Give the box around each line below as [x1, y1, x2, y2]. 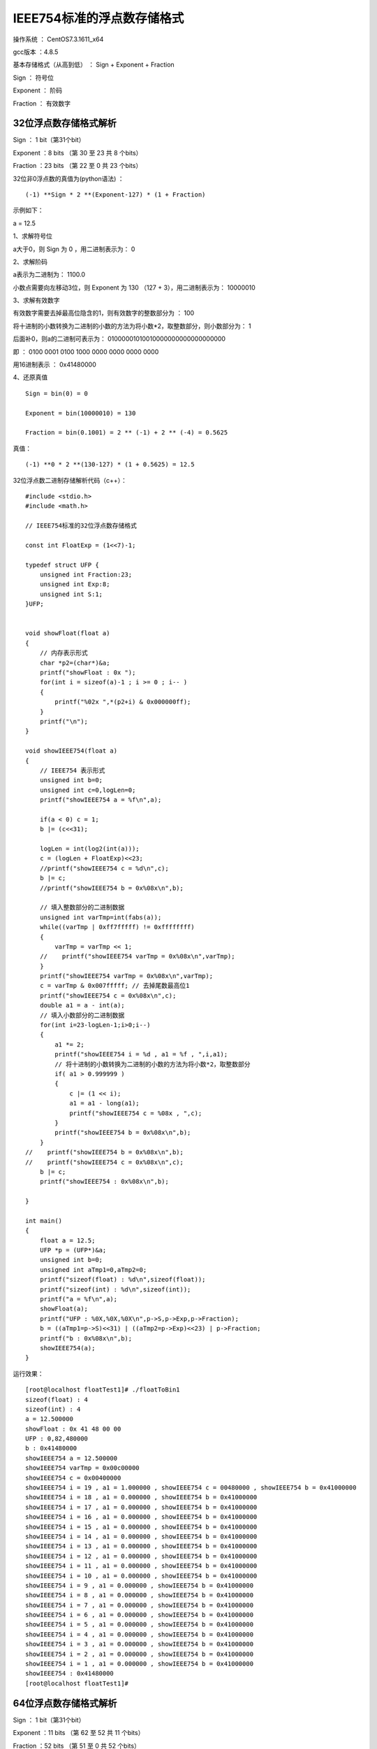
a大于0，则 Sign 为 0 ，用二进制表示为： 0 [13, 245, 135, 253]
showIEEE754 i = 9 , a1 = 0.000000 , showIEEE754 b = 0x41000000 [25, 1581, 254, 1589]
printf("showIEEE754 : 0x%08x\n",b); [39, 1177, 169, 1186]
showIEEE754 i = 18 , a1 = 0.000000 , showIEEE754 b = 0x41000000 [25, 1494, 258, 1501]
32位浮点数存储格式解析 [13, 118, 117, 129]
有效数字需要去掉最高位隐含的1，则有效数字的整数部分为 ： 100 [13, 309, 195, 318]
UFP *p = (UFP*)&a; [39, 1246, 107, 1254]
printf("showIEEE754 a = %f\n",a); [39, 796, 162, 804]
